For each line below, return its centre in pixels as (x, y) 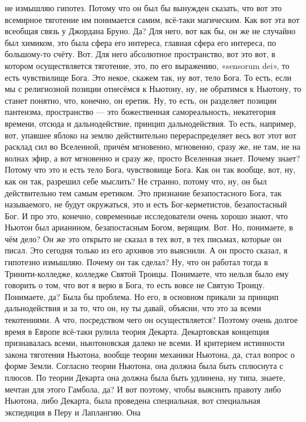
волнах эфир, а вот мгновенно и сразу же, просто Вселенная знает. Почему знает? (152, 158)
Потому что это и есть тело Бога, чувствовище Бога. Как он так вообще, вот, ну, (150, 169)
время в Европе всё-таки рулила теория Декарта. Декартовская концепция (137, 331)
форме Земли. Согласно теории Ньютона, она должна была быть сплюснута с (144, 366)
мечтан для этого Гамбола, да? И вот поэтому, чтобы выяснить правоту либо (143, 389)
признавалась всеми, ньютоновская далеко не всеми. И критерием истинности (145, 343)
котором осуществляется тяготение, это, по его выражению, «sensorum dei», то (147, 65)
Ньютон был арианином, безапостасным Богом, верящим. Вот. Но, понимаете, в (149, 227)
